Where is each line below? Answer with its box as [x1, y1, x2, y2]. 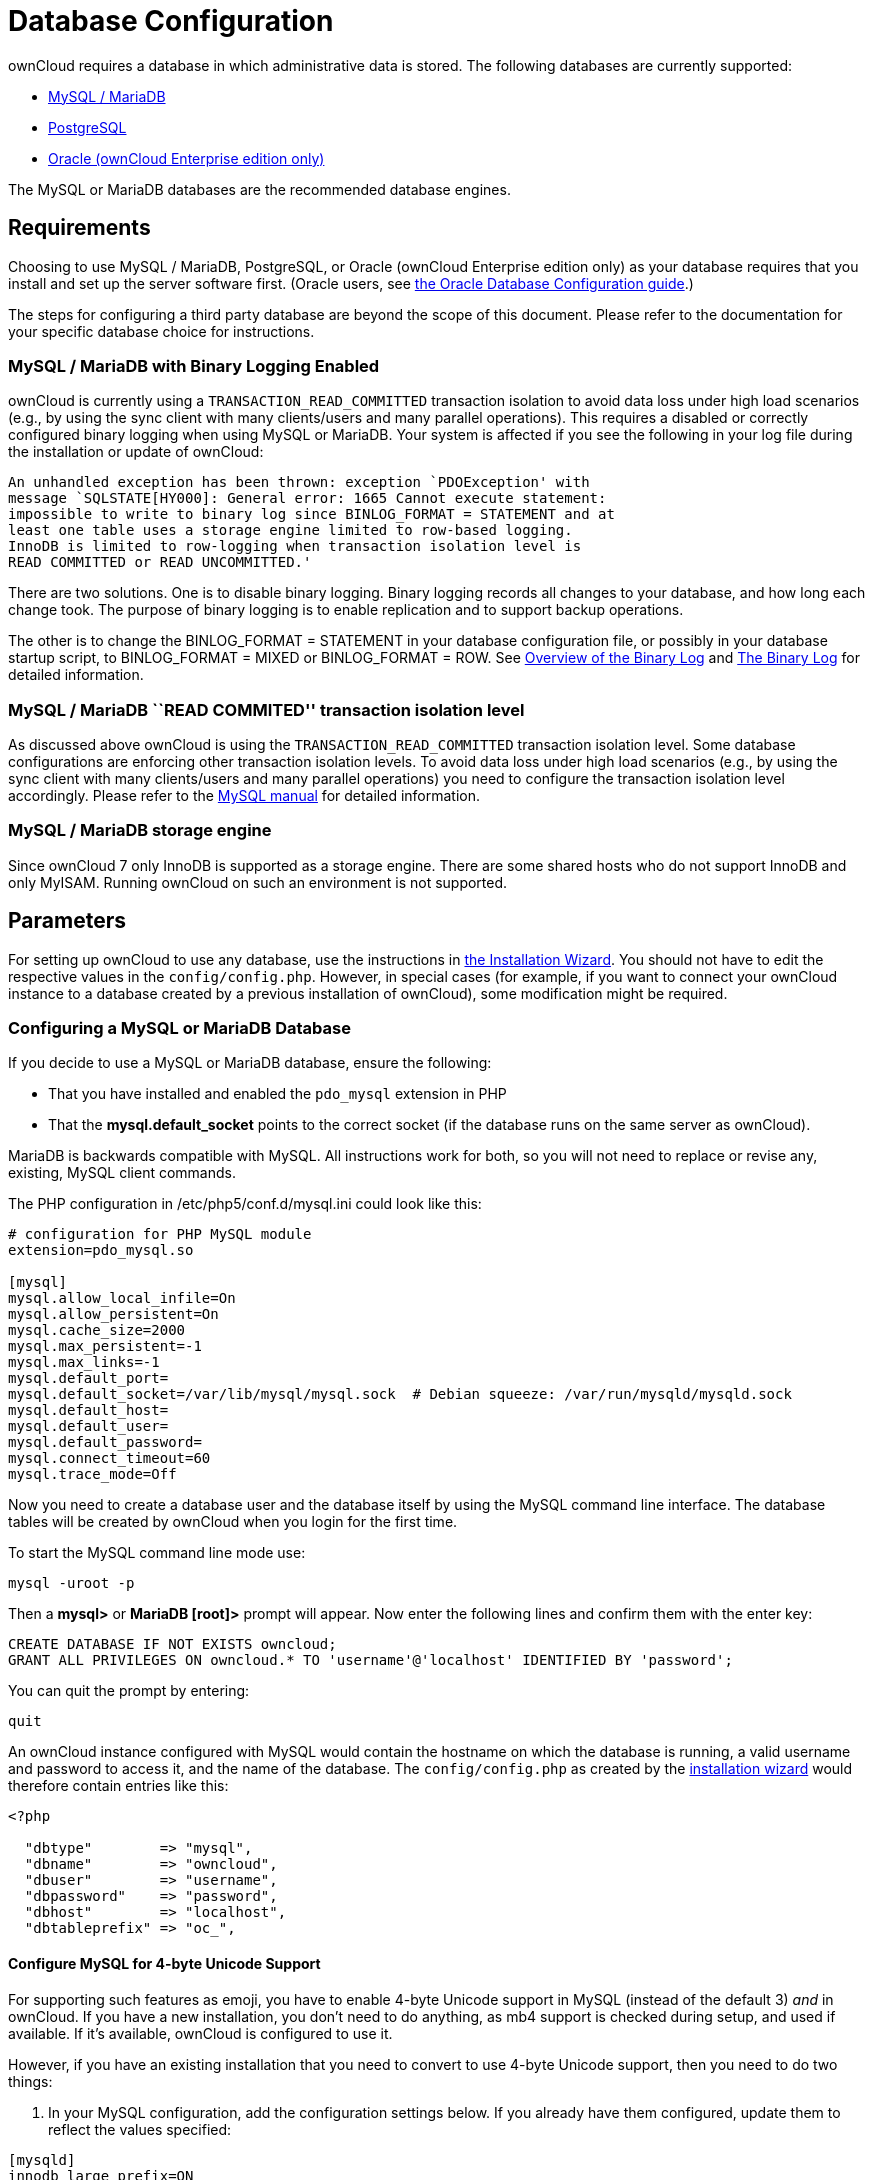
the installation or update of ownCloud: [8, 443, 264, 461]
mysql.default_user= [8, 1418, 169, 1435]
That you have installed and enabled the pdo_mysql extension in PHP [48, 1085, 507, 1103]
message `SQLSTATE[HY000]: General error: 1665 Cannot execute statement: [8, 490, 607, 507]
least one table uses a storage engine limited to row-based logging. [8, 522, 573, 539]
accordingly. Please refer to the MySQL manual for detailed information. [8, 787, 481, 805]
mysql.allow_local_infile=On [8, 1290, 236, 1307]
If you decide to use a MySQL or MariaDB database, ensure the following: [8, 1054, 492, 1072]
